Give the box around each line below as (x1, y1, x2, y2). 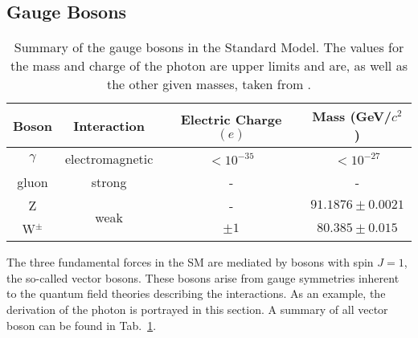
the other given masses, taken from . (106, 75, 312, 94)
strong (91, 173, 127, 192)
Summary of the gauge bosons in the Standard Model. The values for (14, 38, 404, 57)
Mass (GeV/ (312, 107, 392, 126)
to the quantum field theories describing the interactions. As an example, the (6, 285, 386, 302)
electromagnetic (64, 149, 154, 169)
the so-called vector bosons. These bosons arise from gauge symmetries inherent (6, 269, 400, 286)
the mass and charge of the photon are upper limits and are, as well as (10, 56, 408, 75)
